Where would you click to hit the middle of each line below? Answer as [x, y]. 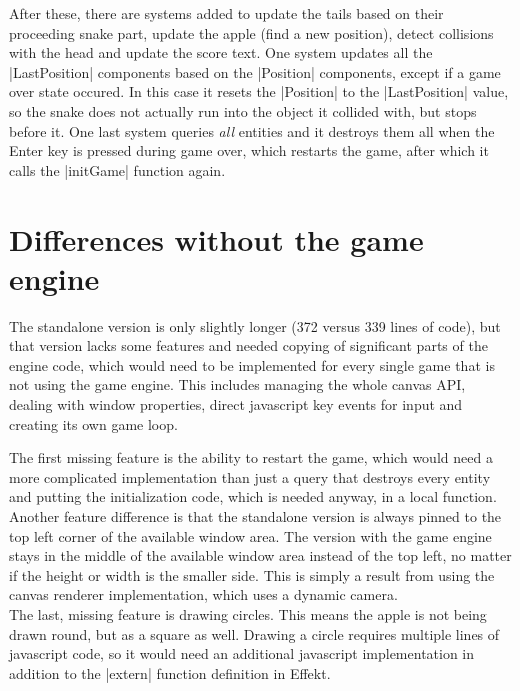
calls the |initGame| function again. [117, 169]
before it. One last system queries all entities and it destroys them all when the [252, 130]
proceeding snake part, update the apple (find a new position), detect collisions [251, 32]
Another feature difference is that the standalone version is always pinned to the [255, 516]
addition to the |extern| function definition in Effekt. [170, 672]
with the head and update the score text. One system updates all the [221, 52]
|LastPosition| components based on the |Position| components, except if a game [255, 71]
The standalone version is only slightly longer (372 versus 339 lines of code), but [255, 325]
